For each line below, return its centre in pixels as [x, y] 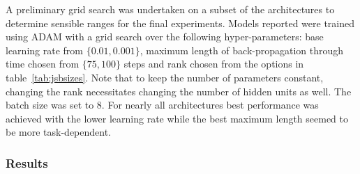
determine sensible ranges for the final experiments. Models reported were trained [180, 23]
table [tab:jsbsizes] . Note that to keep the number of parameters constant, [165, 77]
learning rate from [44, 50]
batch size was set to [50, 105]
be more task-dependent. [59, 132]
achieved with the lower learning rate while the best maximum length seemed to [177, 118]
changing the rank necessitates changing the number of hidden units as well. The [179, 91]
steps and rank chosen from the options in [214, 64]
